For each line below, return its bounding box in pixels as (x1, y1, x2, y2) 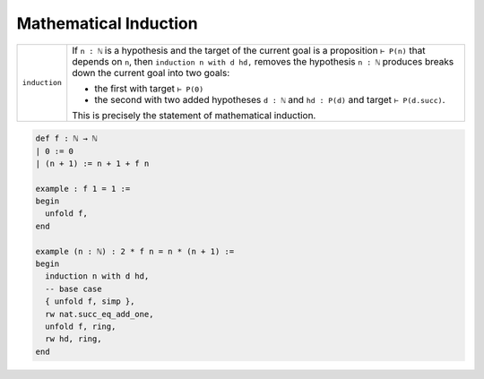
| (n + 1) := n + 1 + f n (35, 158, 150, 168)
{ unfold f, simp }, (45, 297, 135, 306)
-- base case (45, 283, 102, 294)
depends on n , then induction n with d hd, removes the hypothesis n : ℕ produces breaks (72, 55, 454, 67)
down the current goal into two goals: (72, 66, 230, 79)
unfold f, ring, (45, 322, 117, 332)
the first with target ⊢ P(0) (94, 82, 204, 94)
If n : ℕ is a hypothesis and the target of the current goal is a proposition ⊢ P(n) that (72, 44, 426, 56)
